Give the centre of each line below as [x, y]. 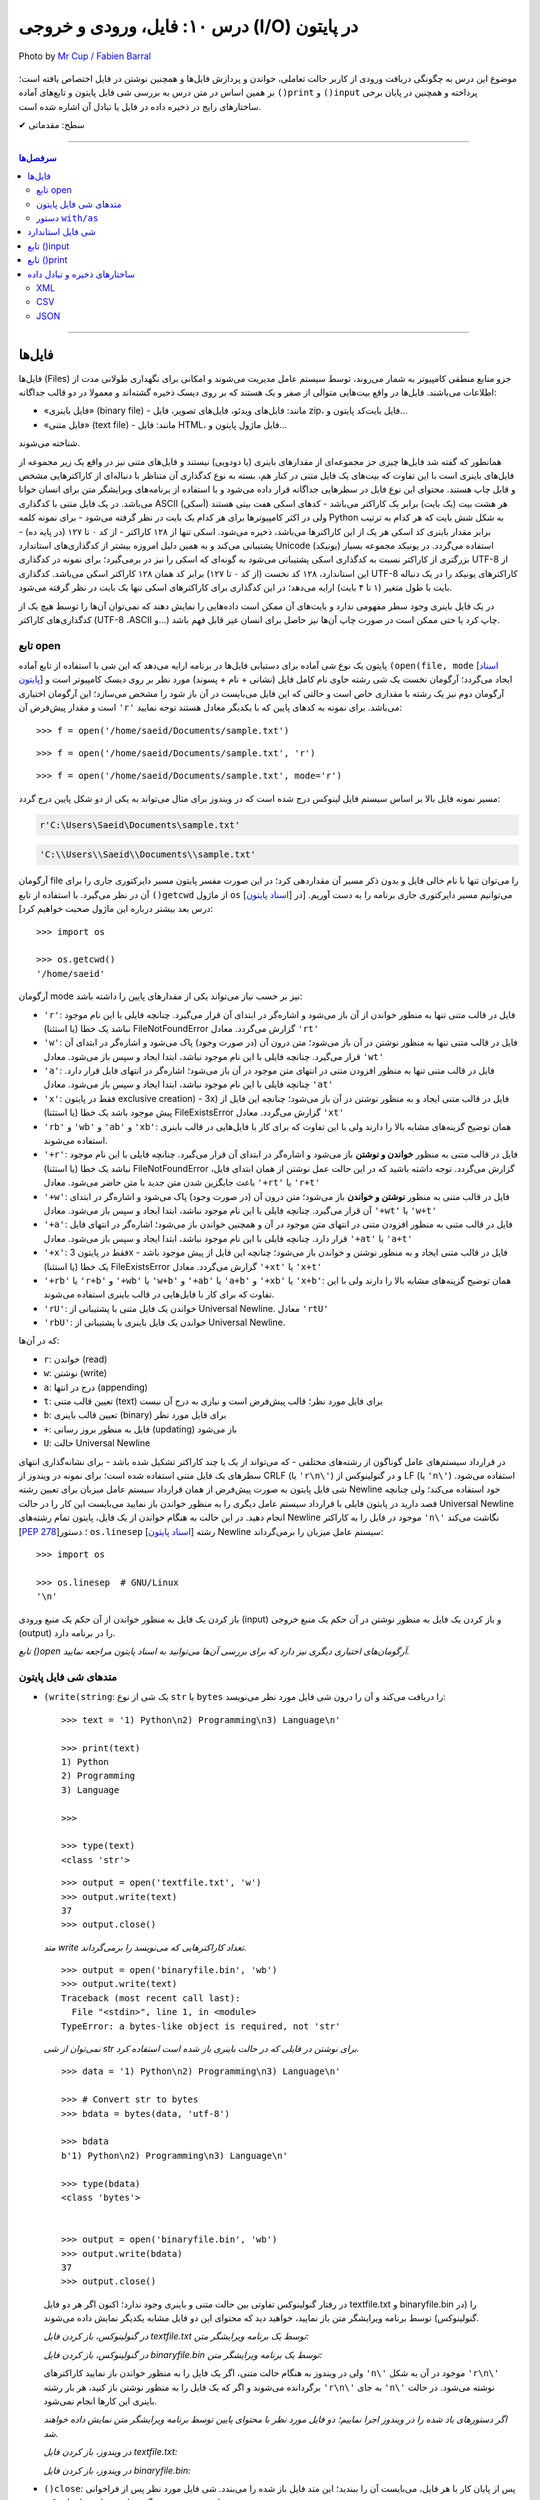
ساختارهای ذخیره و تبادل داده [81, 274]
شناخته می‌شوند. [49, 443]
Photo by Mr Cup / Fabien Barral [85, 56]
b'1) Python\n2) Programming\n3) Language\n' [175, 2155]
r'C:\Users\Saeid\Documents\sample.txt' [139, 824]
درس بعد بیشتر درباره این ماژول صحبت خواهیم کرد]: [116, 909]
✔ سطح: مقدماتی [51, 125]
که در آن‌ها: [39, 1341]
